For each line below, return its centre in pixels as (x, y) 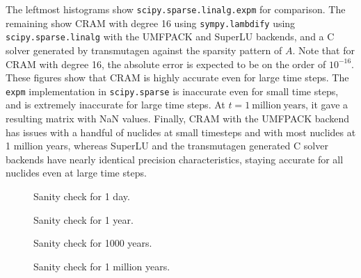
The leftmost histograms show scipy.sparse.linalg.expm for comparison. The (176, 9)
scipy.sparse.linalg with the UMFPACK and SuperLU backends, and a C (170, 36)
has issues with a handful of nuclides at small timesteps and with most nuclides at (181, 132)
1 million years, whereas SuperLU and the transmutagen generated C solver (167, 146)
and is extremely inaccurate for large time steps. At (115, 105)
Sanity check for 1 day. (82, 196)
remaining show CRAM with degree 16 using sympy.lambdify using (151, 23)
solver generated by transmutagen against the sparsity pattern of (144, 50)
